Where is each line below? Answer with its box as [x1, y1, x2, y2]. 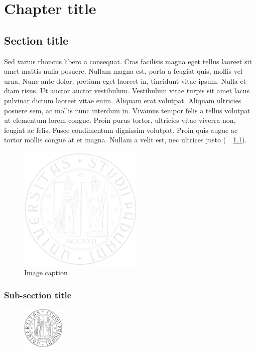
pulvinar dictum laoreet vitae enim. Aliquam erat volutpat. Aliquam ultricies [4, 95, 241, 105]
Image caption [24, 267, 68, 278]
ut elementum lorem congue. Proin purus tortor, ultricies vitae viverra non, [4, 115, 236, 125]
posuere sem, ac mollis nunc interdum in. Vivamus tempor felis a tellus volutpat [4, 105, 250, 115]
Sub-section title [4, 288, 72, 301]
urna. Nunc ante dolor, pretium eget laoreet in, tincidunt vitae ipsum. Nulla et [4, 75, 246, 86]
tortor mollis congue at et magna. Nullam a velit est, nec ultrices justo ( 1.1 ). [4, 134, 247, 145]
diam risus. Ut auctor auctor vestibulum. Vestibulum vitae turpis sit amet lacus [4, 85, 250, 96]
